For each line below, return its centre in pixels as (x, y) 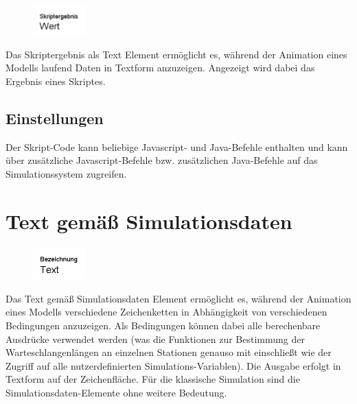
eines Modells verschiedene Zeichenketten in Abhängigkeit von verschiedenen (166, 312)
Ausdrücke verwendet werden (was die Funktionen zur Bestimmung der (155, 338)
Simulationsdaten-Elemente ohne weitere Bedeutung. (116, 393)
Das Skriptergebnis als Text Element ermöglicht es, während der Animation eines (176, 54)
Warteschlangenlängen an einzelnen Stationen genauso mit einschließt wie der (169, 352)
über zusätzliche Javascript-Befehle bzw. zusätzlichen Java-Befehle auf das (162, 160)
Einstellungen (55, 118)
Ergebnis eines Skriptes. (56, 81)
